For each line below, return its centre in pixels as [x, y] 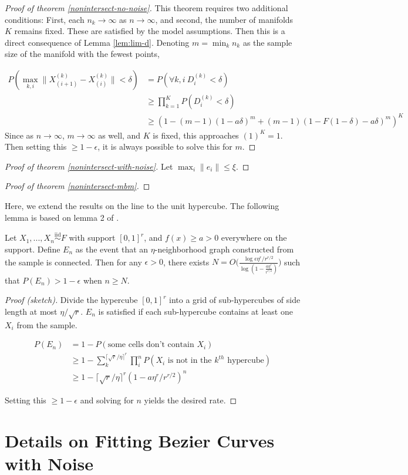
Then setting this [36, 146]
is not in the [190, 361]
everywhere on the [254, 237]
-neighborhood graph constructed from [224, 249]
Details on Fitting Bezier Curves [140, 440]
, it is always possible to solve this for [165, 146]
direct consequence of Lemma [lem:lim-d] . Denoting [97, 42]
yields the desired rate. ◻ [190, 400]
